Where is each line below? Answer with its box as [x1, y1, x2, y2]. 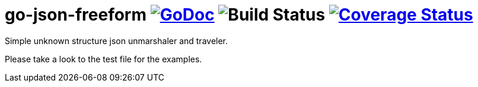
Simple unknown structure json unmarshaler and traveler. [5, 35, 228, 46]
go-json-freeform [5, 5, 147, 25]
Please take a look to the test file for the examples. [5, 53, 202, 64]
